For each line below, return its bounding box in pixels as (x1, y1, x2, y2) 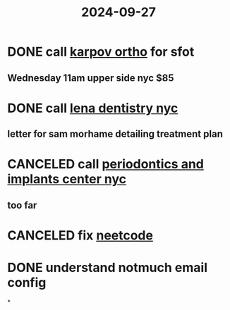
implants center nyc (7, 171, 127, 187)
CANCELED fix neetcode (7, 227, 154, 243)
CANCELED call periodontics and (7, 156, 205, 173)
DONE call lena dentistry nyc (7, 100, 178, 116)
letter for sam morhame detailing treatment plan (7, 128, 224, 140)
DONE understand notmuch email (7, 260, 208, 275)
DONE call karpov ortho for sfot (7, 44, 195, 60)
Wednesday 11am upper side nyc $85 (7, 72, 174, 84)
